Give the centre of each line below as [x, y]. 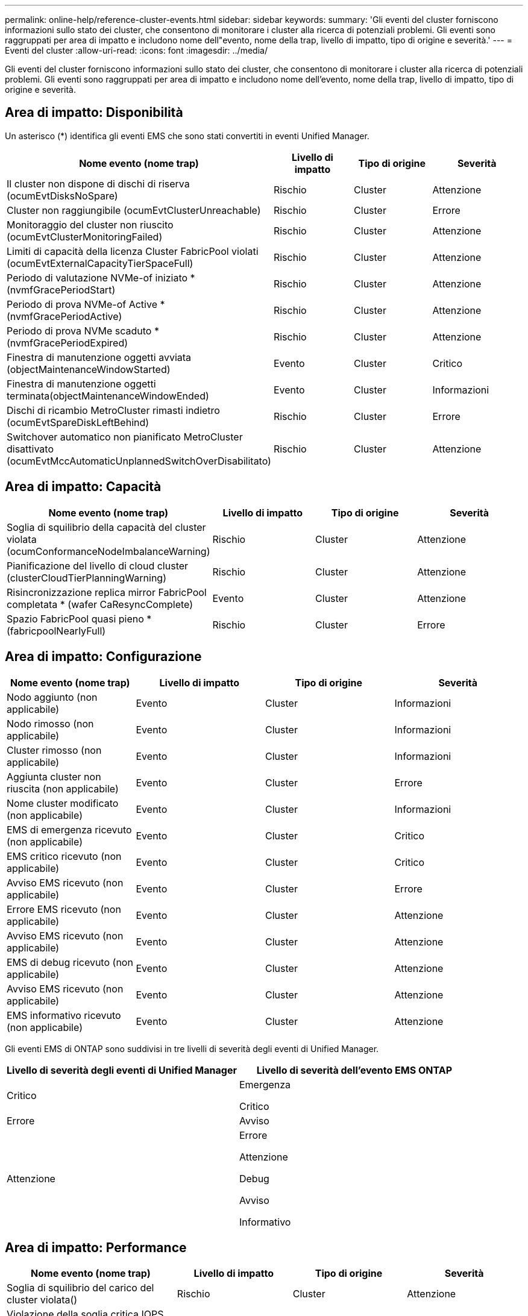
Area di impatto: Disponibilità [94, 113]
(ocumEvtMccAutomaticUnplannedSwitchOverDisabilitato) [139, 461]
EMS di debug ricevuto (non [70, 962]
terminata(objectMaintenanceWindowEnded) [108, 396]
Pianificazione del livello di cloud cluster [98, 566]
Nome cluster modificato [63, 803]
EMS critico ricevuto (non [64, 856]
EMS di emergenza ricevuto [69, 829]
